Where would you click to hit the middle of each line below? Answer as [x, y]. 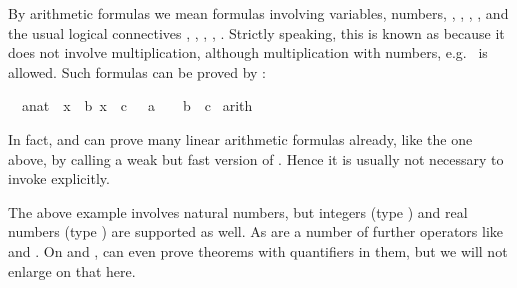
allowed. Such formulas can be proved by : [137, 71]
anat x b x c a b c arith [137, 105]
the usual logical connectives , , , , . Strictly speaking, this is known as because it [256, 32]
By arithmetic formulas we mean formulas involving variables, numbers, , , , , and [258, 13]
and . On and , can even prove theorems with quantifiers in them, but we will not [258, 250]
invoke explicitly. [59, 178]
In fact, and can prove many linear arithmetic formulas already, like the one [240, 138]
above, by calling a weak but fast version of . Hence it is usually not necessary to [256, 158]
